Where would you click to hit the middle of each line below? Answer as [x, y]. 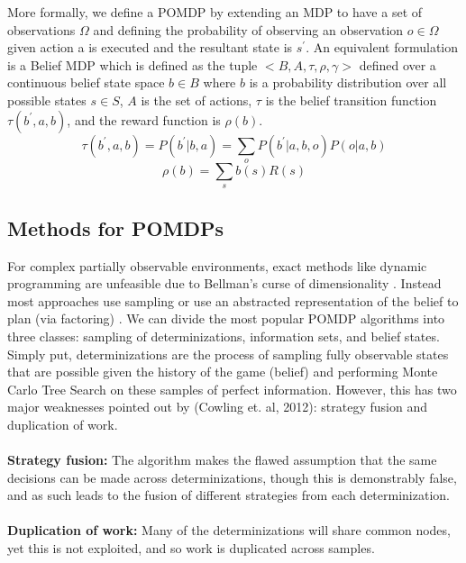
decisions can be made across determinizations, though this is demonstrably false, [232, 477]
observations [41, 29]
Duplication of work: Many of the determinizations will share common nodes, [229, 530]
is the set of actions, [196, 100]
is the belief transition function [351, 100]
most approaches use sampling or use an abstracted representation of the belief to [233, 300]
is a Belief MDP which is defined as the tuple [132, 64]
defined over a [397, 64]
